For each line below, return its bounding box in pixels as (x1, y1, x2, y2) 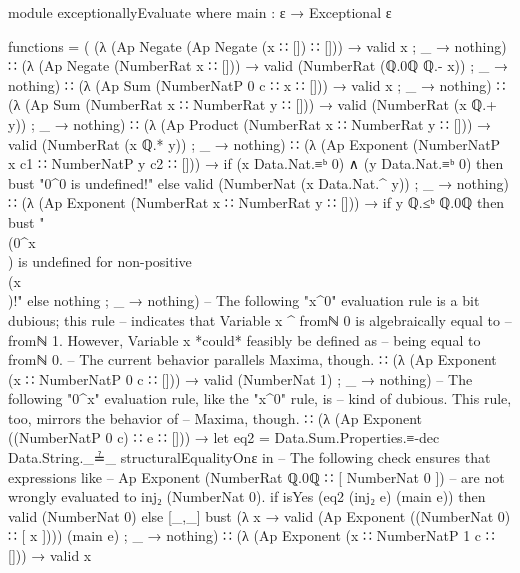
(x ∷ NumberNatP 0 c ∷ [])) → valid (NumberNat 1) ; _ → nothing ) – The (8, 368, 473, 389)
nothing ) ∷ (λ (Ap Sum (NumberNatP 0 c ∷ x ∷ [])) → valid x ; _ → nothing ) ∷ (8, 74, 506, 95)
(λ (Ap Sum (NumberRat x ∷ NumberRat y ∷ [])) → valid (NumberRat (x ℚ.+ (8, 94, 498, 115)
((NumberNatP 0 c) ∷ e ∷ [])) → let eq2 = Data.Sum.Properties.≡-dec (8, 427, 440, 448)
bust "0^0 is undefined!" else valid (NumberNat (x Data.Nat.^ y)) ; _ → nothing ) (8, 172, 509, 193)
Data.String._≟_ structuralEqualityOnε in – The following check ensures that (8, 447, 491, 468)
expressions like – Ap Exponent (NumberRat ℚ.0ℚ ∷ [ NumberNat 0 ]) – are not (8, 466, 505, 487)
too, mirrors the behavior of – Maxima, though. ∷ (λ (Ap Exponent (8, 407, 423, 428)
